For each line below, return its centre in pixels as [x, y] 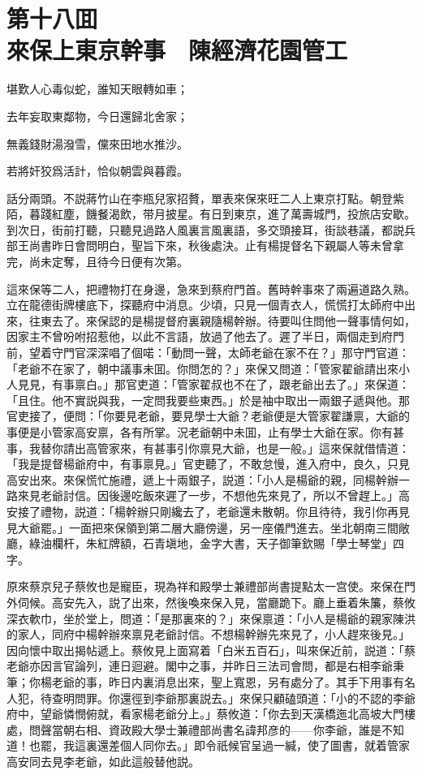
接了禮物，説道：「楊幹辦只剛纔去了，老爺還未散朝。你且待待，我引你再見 [213, 511]
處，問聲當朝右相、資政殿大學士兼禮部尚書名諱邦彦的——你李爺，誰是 [194, 729]
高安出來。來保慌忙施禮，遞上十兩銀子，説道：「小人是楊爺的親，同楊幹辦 [202, 479]
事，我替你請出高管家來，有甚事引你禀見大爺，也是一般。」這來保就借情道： [208, 448]
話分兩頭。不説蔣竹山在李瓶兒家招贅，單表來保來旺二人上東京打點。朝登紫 [205, 198]
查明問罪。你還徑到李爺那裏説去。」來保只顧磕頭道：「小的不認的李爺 [233, 697]
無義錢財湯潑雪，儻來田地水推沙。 [97, 143]
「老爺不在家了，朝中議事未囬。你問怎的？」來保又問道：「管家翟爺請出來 [202, 368]
